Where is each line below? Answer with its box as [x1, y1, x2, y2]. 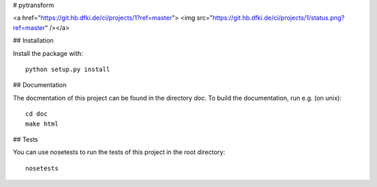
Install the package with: [13, 49, 84, 57]
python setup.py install [25, 65, 110, 73]
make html [25, 119, 59, 128]
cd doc [25, 110, 48, 118]
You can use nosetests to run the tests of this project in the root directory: [13, 148, 226, 156]
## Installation [13, 36, 54, 45]
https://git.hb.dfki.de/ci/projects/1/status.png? [212, 14, 345, 22]
